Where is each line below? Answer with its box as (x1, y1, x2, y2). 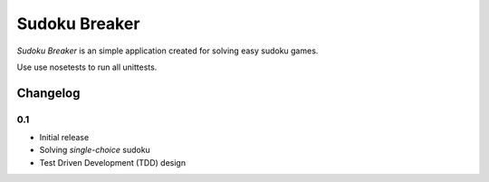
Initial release (39, 132, 90, 143)
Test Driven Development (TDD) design (39, 157, 186, 168)
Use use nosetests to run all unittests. (16, 62, 158, 72)
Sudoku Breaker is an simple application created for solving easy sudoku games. (16, 45, 319, 56)
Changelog (16, 85, 81, 101)
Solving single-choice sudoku (39, 145, 151, 156)
